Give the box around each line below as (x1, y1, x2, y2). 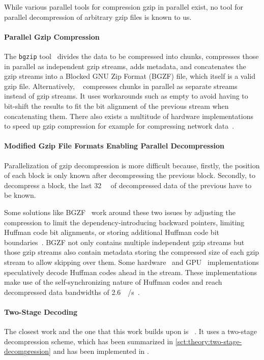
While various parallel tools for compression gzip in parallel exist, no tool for (4, 2, 244, 12)
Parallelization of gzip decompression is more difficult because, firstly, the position (4, 160, 260, 170)
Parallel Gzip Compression (4, 31, 100, 42)
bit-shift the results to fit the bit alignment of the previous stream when (4, 101, 229, 111)
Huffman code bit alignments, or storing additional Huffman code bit (4, 227, 219, 237)
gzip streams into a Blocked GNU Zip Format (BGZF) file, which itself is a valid (4, 71, 256, 81)
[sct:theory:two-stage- (175, 336, 242, 346)
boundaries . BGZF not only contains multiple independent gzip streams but (4, 236, 245, 247)
